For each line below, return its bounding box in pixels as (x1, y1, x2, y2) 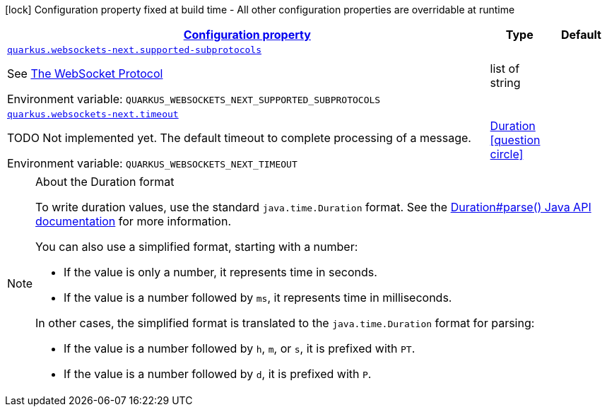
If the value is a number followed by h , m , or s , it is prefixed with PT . (64, 341, 416, 355)
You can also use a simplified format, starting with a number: (35, 240, 358, 254)
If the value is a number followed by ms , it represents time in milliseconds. (64, 290, 452, 305)
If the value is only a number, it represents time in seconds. (64, 265, 377, 279)
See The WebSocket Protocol (7, 66, 163, 81)
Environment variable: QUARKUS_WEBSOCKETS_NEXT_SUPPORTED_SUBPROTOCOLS (7, 92, 381, 106)
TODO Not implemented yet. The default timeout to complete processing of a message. (7, 131, 471, 145)
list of (490, 61, 520, 76)
